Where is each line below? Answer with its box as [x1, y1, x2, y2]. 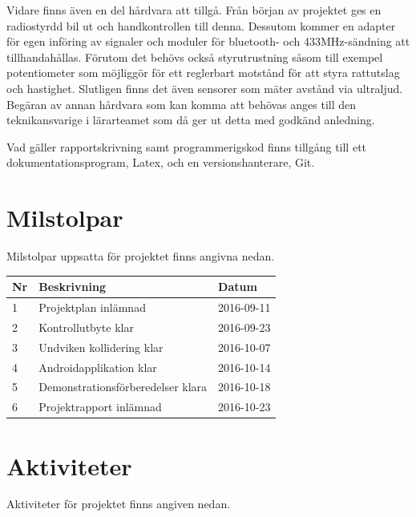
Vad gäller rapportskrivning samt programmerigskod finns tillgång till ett [6, 138, 367, 155]
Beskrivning [38, 278, 106, 295]
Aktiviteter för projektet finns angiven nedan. [6, 495, 231, 512]
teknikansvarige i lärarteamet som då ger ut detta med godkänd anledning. [6, 111, 375, 128]
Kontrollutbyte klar [38, 318, 134, 335]
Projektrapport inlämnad [38, 398, 162, 415]
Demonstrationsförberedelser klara [38, 378, 208, 395]
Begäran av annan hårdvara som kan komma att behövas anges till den [6, 95, 357, 112]
